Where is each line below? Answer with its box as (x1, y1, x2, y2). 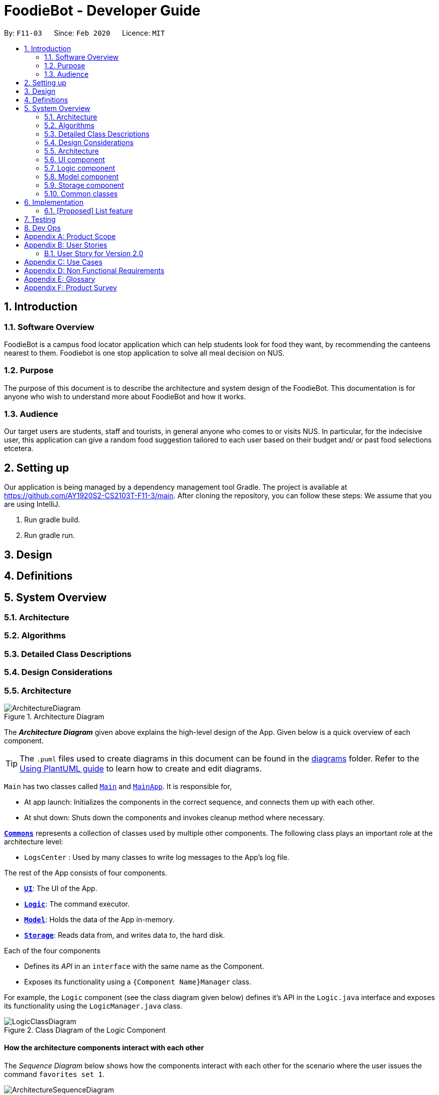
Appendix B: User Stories (24, 240, 107, 249)
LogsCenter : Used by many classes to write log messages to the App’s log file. (24, 852, 289, 861)
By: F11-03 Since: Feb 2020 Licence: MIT (4, 28, 165, 37)
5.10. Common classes (44, 189, 118, 198)
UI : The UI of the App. (24, 884, 97, 893)
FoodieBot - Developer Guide (4, 2, 201, 19)
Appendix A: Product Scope (24, 232, 116, 241)
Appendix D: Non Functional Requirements (24, 266, 165, 275)
